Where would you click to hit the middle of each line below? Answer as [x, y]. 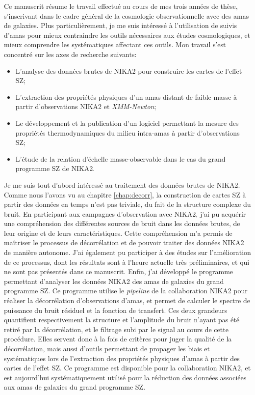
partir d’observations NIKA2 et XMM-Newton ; [86, 106]
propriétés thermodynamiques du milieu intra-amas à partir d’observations [127, 132]
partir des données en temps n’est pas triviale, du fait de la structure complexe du [127, 204]
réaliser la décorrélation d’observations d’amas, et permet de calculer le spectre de [127, 300]
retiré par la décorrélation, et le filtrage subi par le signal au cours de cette [116, 329]
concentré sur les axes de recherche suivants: [70, 54]
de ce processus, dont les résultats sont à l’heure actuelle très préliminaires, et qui [127, 262]
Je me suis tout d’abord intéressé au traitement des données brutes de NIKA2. [122, 184]
